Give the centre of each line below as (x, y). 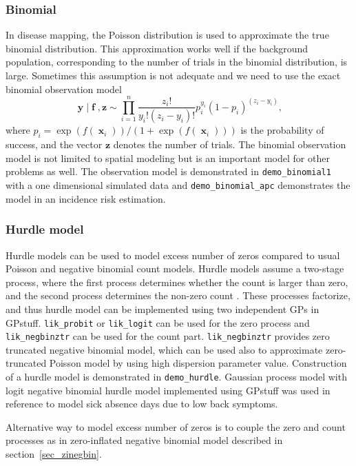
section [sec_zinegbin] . (54, 454)
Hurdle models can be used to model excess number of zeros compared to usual (173, 255)
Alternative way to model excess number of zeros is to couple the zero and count (176, 426)
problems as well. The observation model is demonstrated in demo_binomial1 (168, 171)
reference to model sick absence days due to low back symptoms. (142, 404)
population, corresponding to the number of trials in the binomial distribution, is (177, 62)
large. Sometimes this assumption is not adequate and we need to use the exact (173, 75)
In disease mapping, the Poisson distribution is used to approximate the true (167, 35)
